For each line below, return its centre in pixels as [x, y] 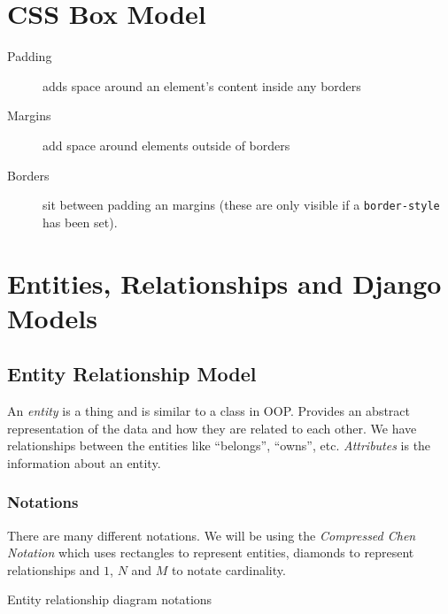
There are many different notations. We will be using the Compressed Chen [212, 535]
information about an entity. [84, 462]
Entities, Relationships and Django [224, 283]
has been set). [80, 222]
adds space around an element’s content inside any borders [202, 85]
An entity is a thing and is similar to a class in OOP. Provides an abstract [209, 411]
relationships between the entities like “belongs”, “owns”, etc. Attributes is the [219, 445]
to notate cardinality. [229, 569]
